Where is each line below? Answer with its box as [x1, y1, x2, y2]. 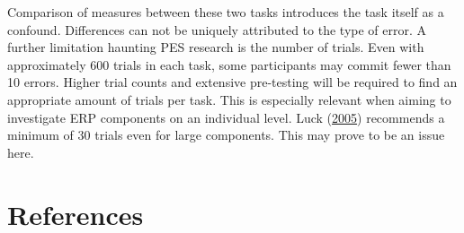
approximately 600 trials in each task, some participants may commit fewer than [7, 55, 451, 73]
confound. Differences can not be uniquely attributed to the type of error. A [7, 20, 427, 39]
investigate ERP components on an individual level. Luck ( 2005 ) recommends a [7, 108, 445, 126]
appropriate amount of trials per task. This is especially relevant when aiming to [7, 90, 451, 108]
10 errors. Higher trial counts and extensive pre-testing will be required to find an [7, 73, 458, 91]
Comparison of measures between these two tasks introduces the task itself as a [7, 3, 444, 21]
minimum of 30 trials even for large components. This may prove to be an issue [7, 125, 445, 144]
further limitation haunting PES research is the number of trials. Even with [7, 38, 424, 56]
